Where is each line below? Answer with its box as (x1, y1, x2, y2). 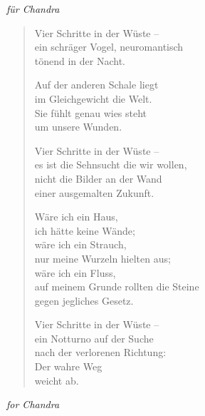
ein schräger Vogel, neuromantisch (34, 39, 184, 54)
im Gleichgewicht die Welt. (34, 91, 152, 106)
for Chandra (6, 397, 60, 412)
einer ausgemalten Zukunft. (34, 185, 154, 200)
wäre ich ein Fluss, (34, 265, 116, 280)
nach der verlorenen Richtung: (34, 345, 167, 360)
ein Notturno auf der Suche (34, 330, 154, 345)
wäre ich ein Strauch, (34, 237, 127, 252)
